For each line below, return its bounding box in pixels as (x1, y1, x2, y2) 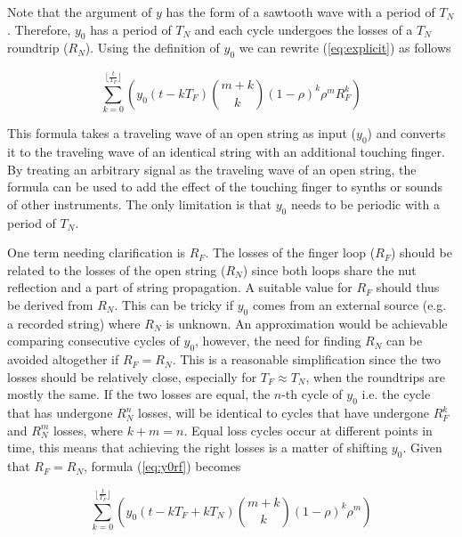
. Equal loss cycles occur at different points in (183, 420, 433, 439)
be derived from (7, 296, 93, 314)
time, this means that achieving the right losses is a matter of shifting (7, 438, 388, 457)
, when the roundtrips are (305, 367, 446, 386)
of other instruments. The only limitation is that (7, 194, 272, 213)
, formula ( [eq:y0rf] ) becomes (84, 457, 241, 476)
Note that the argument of (7, 3, 152, 20)
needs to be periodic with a (290, 194, 440, 213)
